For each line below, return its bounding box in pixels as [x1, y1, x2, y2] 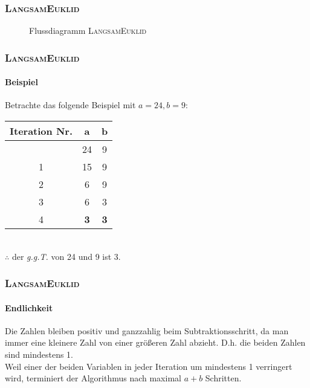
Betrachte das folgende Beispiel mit [5, 99, 136, 111]
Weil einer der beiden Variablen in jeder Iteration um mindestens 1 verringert [5, 360, 292, 372]
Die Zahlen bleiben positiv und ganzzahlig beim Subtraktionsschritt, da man [5, 324, 289, 337]
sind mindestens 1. [5, 348, 74, 361]
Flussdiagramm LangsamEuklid [29, 24, 147, 37]
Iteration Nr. [10, 124, 73, 138]
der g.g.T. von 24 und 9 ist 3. [11, 250, 121, 262]
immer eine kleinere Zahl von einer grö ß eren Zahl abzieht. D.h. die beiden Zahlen [5, 336, 306, 349]
